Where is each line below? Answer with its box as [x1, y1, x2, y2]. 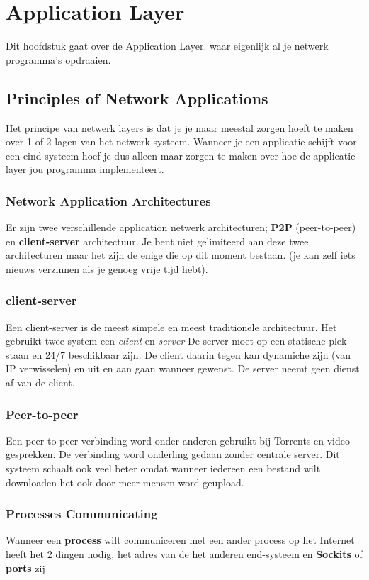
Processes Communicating [6, 505, 158, 523]
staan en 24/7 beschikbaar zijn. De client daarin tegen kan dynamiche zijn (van [6, 347, 351, 362]
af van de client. [6, 375, 75, 390]
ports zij [6, 560, 45, 575]
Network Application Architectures [6, 191, 211, 209]
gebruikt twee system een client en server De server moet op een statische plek [6, 333, 347, 348]
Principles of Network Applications [6, 87, 268, 108]
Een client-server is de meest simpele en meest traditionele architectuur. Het [6, 319, 337, 334]
